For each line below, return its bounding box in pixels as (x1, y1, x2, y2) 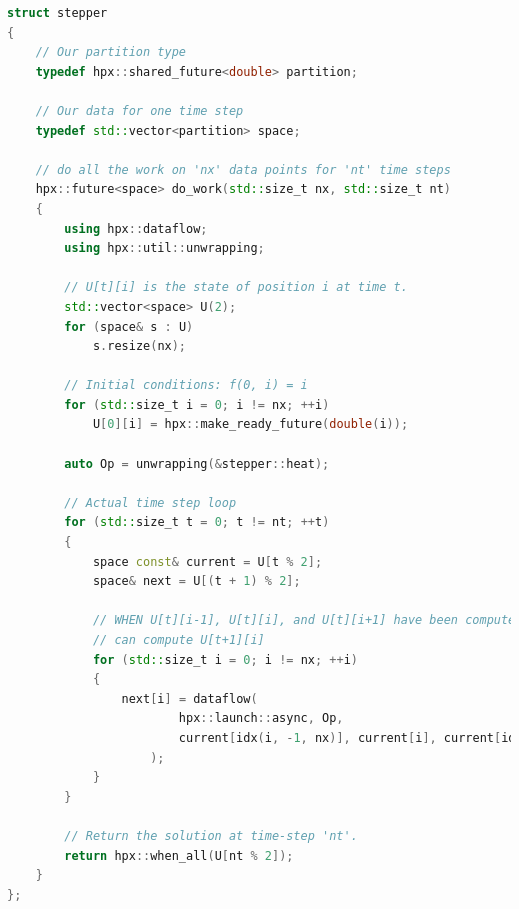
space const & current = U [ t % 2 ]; (92, 554, 323, 569)
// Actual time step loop (64, 495, 237, 510)
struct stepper (7, 6, 108, 20)
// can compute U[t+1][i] (92, 633, 265, 647)
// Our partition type (35, 45, 186, 60)
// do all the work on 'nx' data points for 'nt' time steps (35, 162, 451, 177)
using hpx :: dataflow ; (64, 221, 208, 236)
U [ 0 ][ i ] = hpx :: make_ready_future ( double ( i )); (92, 417, 409, 432)
